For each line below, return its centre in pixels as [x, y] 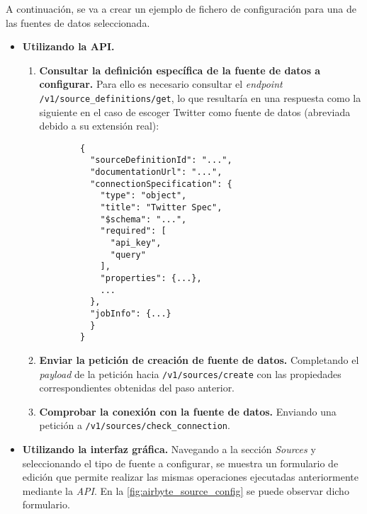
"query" [128, 255]
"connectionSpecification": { [161, 184]
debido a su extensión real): [99, 126]
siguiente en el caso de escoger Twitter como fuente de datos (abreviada [195, 112]
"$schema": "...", [143, 219]
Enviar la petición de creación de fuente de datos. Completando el [199, 359]
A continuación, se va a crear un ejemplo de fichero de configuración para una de [181, 8]
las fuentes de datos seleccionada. [78, 22]
